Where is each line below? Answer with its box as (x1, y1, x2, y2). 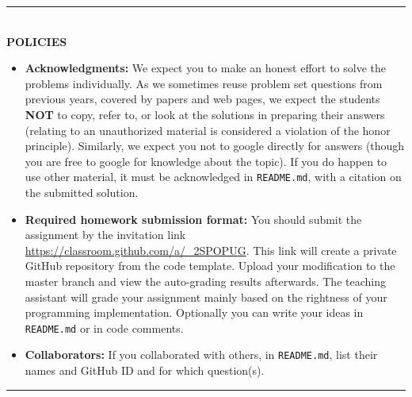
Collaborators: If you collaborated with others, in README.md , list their (25, 346, 378, 363)
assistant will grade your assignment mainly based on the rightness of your (25, 288, 387, 305)
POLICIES (6, 33, 67, 49)
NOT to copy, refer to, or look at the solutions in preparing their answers (25, 106, 385, 122)
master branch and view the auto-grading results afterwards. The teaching (25, 272, 386, 289)
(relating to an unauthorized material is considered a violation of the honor (25, 121, 391, 138)
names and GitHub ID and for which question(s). (25, 362, 265, 379)
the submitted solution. (25, 184, 139, 200)
